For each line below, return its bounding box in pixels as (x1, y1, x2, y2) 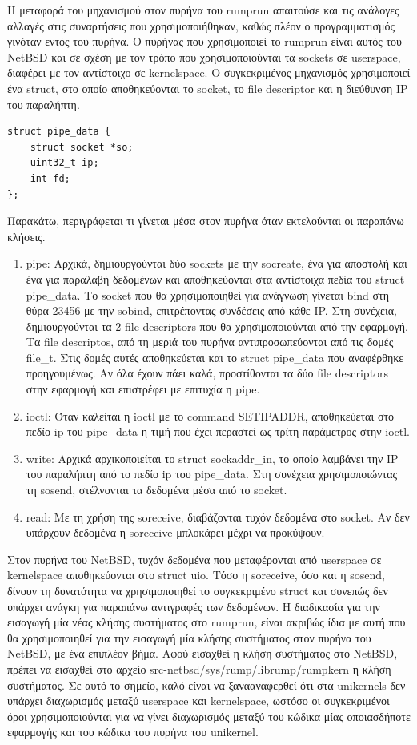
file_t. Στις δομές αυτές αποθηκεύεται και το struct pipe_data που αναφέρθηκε (26, 348, 404, 365)
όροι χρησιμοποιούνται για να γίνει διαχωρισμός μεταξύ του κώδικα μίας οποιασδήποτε (7, 707, 411, 724)
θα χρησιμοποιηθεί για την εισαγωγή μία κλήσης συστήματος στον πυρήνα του (7, 629, 371, 646)
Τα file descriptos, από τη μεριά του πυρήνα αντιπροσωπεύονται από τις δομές (26, 333, 394, 350)
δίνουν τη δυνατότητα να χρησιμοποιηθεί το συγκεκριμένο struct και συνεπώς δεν (7, 582, 388, 598)
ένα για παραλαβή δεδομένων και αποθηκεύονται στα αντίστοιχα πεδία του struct (26, 270, 405, 287)
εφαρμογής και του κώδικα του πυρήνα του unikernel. (7, 723, 259, 740)
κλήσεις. (7, 228, 46, 244)
